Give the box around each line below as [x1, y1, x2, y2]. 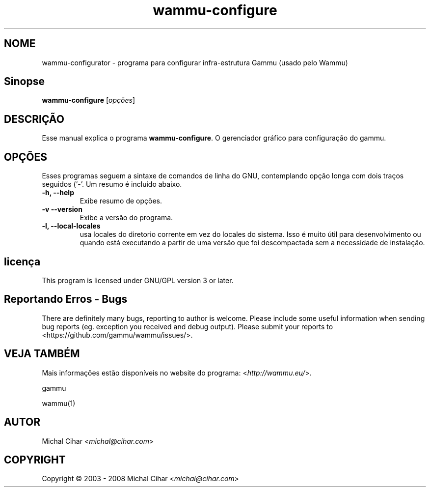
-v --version [42, 205, 82, 214]
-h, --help [42, 188, 74, 197]
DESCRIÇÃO [4, 113, 64, 125]
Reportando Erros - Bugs [4, 293, 128, 306]
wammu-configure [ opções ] [42, 96, 135, 105]
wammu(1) [42, 399, 76, 407]
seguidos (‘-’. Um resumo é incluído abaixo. [42, 180, 182, 189]
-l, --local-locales [42, 222, 101, 231]
